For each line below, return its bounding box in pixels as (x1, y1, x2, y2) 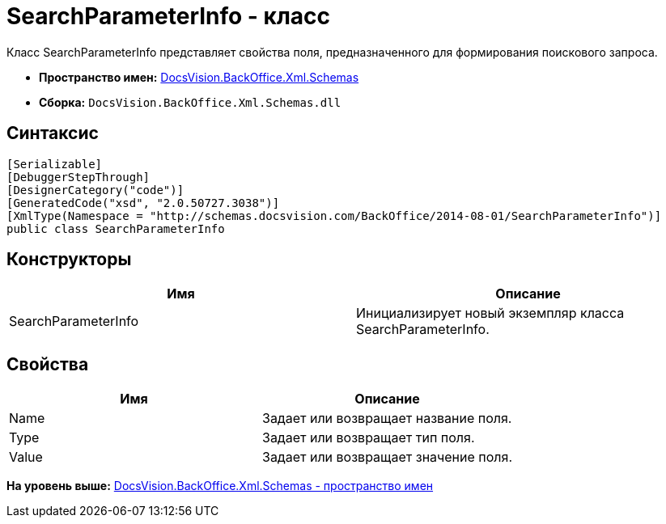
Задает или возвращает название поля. (262, 410, 512, 427)
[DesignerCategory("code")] (6, 183, 185, 196)
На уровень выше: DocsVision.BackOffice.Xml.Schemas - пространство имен (6, 479, 434, 493)
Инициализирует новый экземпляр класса (356, 305, 625, 322)
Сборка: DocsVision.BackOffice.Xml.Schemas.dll (39, 95, 341, 109)
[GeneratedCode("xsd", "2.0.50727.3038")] (6, 196, 280, 209)
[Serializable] (6, 157, 103, 171)
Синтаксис (6, 123, 99, 144)
